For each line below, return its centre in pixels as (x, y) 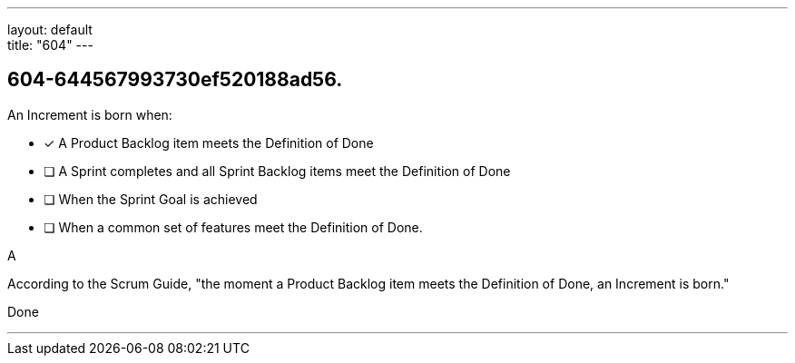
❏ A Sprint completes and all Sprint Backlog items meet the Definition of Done (277, 171)
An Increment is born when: (90, 114)
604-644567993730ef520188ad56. (175, 80)
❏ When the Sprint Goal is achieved (151, 199)
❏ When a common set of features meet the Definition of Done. (233, 227)
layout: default (50, 29)
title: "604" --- (50, 45)
